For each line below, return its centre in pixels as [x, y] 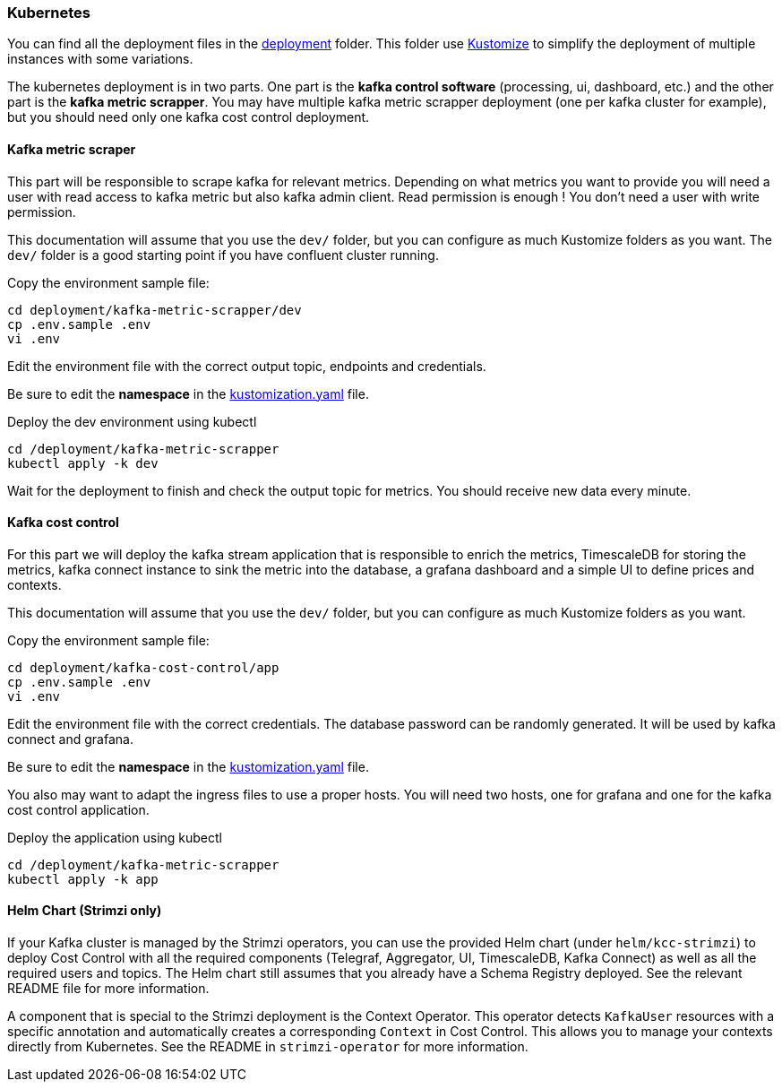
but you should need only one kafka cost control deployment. [189, 117]
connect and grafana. [70, 739]
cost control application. [78, 809]
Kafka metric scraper [72, 149]
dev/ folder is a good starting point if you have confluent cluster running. [223, 255]
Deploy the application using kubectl [115, 837]
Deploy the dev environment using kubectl [132, 421]
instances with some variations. [100, 59]
